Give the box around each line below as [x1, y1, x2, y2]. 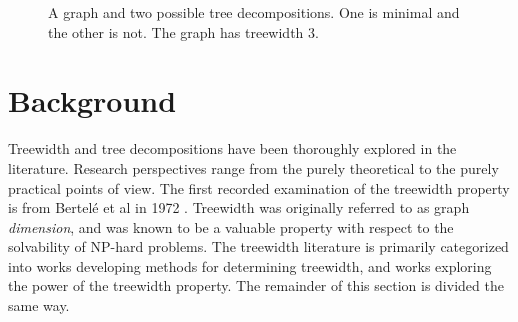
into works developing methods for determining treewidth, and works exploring [8, 255, 492, 276]
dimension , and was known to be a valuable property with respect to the [8, 216, 454, 237]
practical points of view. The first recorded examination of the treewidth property [8, 177, 510, 198]
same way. [8, 295, 70, 316]
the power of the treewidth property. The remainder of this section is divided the [8, 275, 504, 296]
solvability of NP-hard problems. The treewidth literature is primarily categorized [8, 236, 509, 257]
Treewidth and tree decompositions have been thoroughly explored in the [8, 138, 457, 159]
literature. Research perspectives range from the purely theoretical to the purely [8, 157, 499, 178]
